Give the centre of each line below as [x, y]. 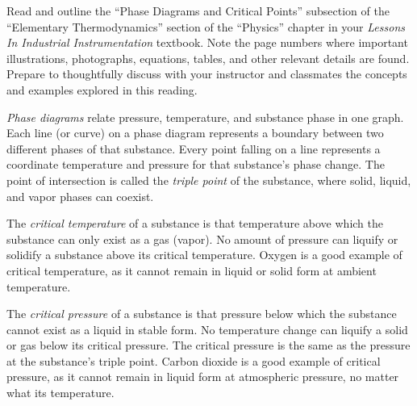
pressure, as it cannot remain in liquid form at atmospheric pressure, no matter [203, 377]
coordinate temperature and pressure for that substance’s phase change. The [196, 164]
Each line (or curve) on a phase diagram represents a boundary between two [195, 133]
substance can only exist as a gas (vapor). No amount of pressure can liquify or [202, 239]
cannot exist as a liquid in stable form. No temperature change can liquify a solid [207, 329]
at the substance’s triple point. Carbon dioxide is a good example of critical [194, 360]
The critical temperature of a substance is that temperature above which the [195, 223]
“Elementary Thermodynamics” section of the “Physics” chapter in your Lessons [206, 26]
